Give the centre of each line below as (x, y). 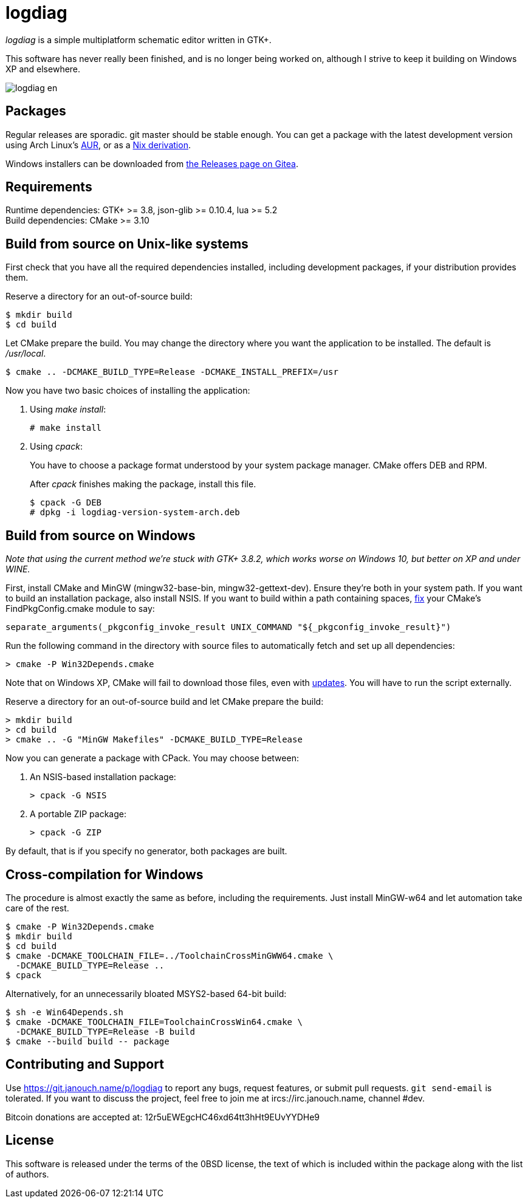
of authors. (27, 1174)
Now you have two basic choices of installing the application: (128, 391)
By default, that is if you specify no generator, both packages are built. (146, 851)
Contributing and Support (85, 1064)
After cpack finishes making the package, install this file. (143, 484)
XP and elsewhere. (43, 69)
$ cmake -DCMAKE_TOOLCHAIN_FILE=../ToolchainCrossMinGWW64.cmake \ (170, 955)
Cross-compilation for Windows (105, 874)
